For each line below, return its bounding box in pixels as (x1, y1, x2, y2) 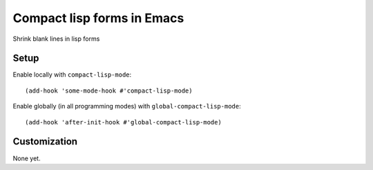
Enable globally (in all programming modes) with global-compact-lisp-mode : (12, 102, 241, 111)
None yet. (12, 154, 41, 162)
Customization (12, 135, 78, 148)
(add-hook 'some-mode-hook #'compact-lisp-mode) (25, 86, 193, 95)
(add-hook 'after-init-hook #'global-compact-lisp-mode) (25, 118, 222, 126)
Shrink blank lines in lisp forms (12, 35, 100, 43)
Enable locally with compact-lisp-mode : (12, 70, 132, 79)
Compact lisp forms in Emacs (12, 10, 184, 26)
